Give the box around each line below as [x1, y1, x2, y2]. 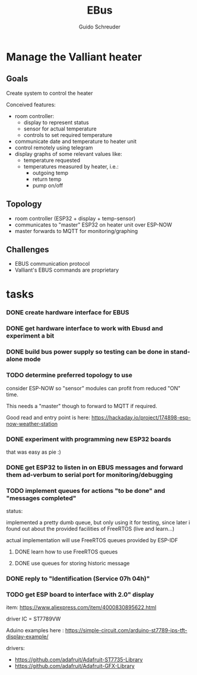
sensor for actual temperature [23, 125, 97, 132]
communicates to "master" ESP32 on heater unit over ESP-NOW [14, 221, 172, 228]
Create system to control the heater [6, 90, 93, 97]
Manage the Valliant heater [6, 50, 142, 63]
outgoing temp [32, 169, 69, 176]
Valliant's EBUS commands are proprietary [14, 266, 119, 273]
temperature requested [23, 157, 81, 164]
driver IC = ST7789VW [6, 615, 61, 623]
